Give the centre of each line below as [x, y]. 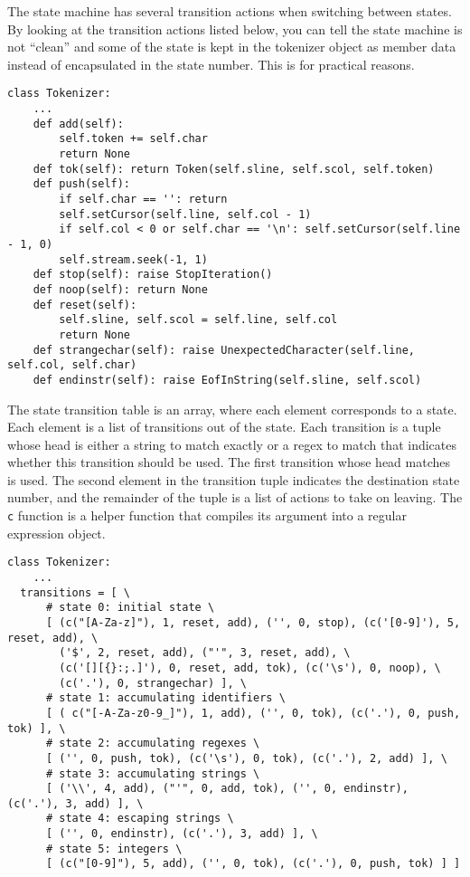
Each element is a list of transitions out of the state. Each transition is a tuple [224, 427]
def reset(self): [85, 305]
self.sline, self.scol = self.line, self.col [198, 320]
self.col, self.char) [72, 365]
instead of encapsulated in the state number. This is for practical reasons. [211, 64]
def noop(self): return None [120, 289]
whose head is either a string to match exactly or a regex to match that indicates [232, 444]
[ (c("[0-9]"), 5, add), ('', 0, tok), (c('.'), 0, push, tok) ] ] [253, 864]
